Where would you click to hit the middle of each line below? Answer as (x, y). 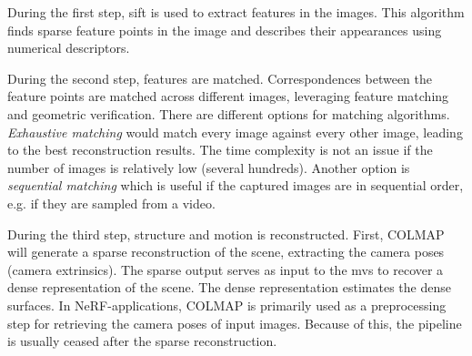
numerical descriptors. (69, 48)
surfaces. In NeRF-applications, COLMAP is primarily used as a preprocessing (227, 305)
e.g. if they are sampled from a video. (111, 203)
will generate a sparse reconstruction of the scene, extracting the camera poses (226, 252)
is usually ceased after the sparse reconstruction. (142, 341)
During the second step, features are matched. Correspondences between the (220, 78)
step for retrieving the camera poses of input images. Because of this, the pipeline (235, 323)
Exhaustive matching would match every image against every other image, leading (235, 132)
